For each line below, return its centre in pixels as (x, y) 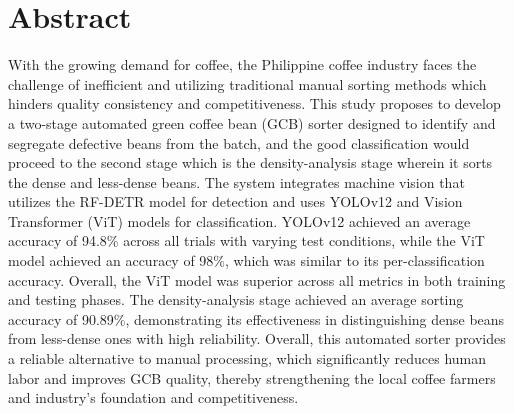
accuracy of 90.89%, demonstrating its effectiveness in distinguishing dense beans (256, 318)
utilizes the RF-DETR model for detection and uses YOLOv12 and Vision (235, 201)
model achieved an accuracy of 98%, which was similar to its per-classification (246, 260)
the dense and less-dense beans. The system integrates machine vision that (236, 181)
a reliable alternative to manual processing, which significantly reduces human (247, 358)
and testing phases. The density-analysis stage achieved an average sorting (236, 299)
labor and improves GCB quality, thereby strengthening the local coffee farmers (252, 377)
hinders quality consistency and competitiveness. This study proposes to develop (254, 103)
